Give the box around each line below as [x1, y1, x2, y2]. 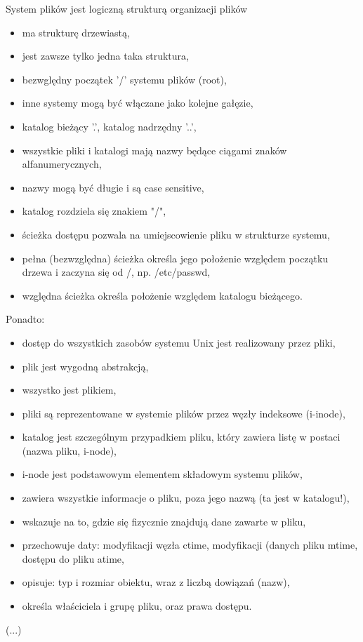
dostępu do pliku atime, [22, 551, 124, 566]
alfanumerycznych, [22, 156, 102, 171]
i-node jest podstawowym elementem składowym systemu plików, [22, 467, 303, 481]
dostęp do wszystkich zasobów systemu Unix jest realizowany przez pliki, [22, 335, 336, 349]
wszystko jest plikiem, [22, 382, 117, 397]
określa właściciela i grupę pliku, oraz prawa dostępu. [22, 598, 252, 613]
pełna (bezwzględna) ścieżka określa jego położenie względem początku [22, 250, 329, 265]
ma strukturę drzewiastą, [22, 25, 130, 39]
